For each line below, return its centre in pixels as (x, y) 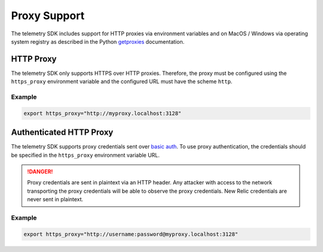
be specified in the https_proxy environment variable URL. (85, 155)
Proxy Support (48, 16)
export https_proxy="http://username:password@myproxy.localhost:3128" (131, 234)
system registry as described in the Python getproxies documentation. (98, 41)
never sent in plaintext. (55, 199)
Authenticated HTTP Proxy (62, 133)
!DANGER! (40, 172)
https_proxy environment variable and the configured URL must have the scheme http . (122, 81)
